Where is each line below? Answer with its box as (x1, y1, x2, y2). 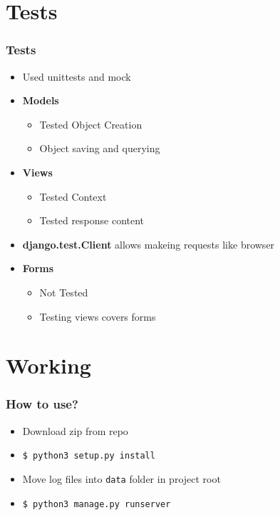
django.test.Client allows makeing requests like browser (22, 236, 275, 251)
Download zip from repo (22, 423, 128, 438)
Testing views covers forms (39, 309, 156, 324)
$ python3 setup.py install (22, 451, 155, 461)
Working (6, 351, 91, 380)
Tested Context (39, 189, 107, 204)
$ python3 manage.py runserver (22, 499, 171, 509)
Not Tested (39, 284, 88, 299)
